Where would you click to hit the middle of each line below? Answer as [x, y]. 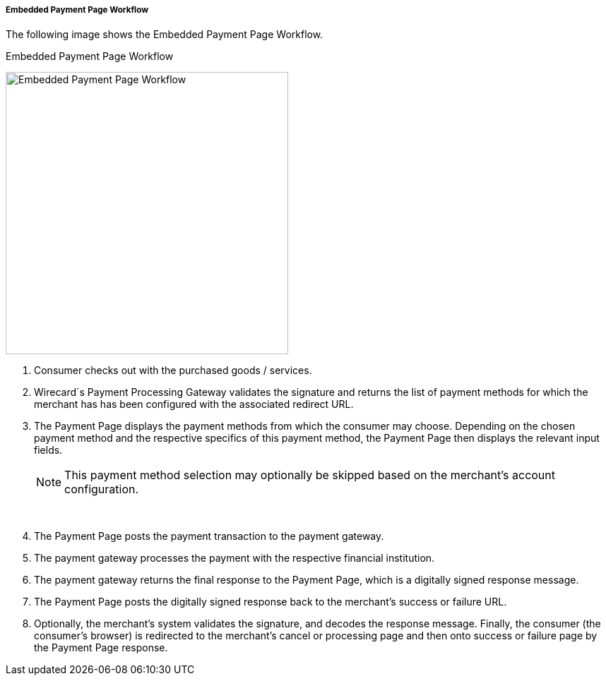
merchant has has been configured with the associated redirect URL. [194, 404]
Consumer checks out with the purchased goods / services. [173, 370]
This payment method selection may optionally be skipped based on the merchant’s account [310, 475]
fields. [48, 450]
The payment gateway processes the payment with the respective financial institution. [234, 558]
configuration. [102, 489]
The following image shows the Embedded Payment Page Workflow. [165, 35]
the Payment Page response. [101, 648]
